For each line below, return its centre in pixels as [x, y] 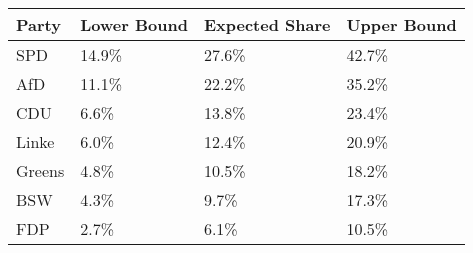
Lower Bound [134, 24]
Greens [40, 170]
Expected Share [267, 24]
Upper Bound [401, 24]
